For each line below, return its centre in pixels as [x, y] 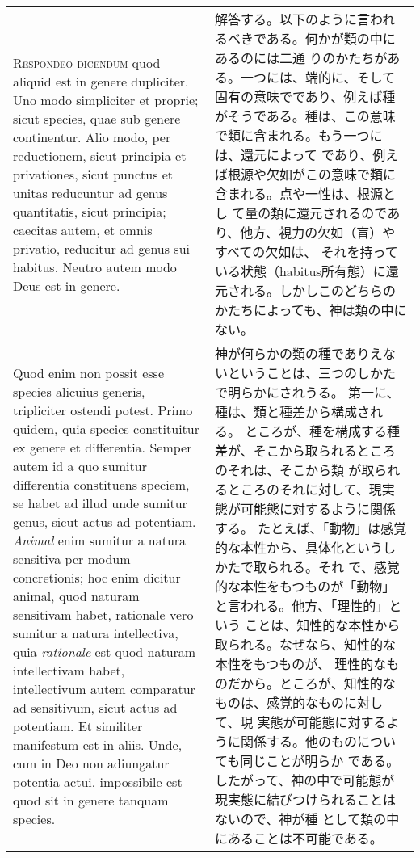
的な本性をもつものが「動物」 [305, 586]
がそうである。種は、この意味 [305, 116]
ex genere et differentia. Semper [103, 447]
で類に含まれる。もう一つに [298, 135]
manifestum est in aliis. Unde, [98, 744]
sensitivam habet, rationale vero [103, 614]
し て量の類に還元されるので [301, 213]
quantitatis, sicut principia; [90, 211]
